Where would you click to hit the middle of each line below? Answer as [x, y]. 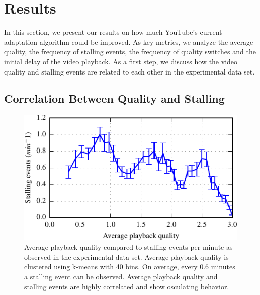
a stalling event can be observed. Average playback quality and [121, 276]
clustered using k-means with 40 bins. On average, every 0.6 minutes [130, 267]
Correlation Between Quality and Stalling [114, 98]
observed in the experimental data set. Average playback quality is [126, 256]
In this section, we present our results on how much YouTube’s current [113, 32]
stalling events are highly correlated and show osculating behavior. [127, 286]
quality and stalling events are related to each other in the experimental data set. [129, 71]
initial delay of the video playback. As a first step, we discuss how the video [121, 61]
